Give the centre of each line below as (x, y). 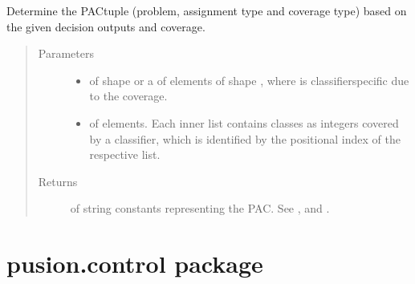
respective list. (125, 154)
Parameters (66, 53)
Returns (58, 181)
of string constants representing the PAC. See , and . (200, 208)
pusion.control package (135, 264)
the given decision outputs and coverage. (106, 26)
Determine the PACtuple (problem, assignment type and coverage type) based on (207, 10)
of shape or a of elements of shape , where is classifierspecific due (249, 80)
